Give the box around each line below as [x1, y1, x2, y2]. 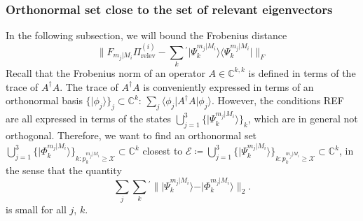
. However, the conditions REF [211, 93, 344, 108]
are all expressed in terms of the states [6, 111, 172, 126]
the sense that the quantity [6, 162, 122, 177]
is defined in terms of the [248, 65, 356, 80]
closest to [142, 143, 183, 158]
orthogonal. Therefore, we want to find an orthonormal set [6, 128, 257, 143]
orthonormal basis [6, 93, 83, 108]
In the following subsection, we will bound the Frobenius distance [6, 28, 287, 43]
